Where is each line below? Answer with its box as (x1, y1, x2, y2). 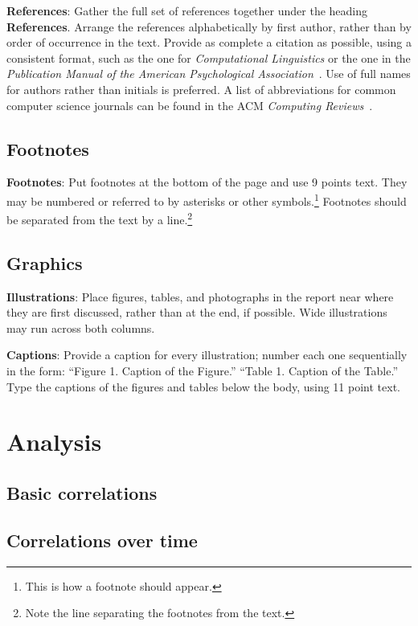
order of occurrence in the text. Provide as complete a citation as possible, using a (6, 34, 412, 51)
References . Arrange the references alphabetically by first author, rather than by (6, 18, 412, 35)
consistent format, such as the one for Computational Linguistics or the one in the (6, 49, 411, 66)
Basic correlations (6, 480, 158, 505)
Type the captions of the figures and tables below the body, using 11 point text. (6, 378, 400, 395)
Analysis (6, 425, 102, 458)
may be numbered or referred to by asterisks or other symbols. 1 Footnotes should (6, 190, 407, 209)
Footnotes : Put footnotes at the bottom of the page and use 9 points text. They (6, 174, 408, 190)
